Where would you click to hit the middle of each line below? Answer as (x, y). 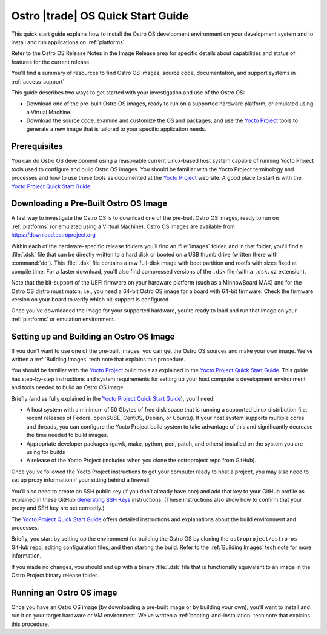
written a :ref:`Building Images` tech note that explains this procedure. (98, 360)
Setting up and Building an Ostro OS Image (93, 336)
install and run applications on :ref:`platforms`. (69, 42)
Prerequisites (37, 146)
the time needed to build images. (67, 435)
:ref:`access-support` (38, 81)
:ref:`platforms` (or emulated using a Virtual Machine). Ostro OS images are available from (123, 226)
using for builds (46, 452)
